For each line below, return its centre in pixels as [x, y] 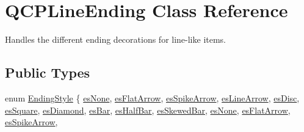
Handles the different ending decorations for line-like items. [116, 39]
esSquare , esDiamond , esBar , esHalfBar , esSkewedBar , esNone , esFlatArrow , [148, 110]
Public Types [48, 72]
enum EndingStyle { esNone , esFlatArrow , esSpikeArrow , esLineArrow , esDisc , [152, 97]
